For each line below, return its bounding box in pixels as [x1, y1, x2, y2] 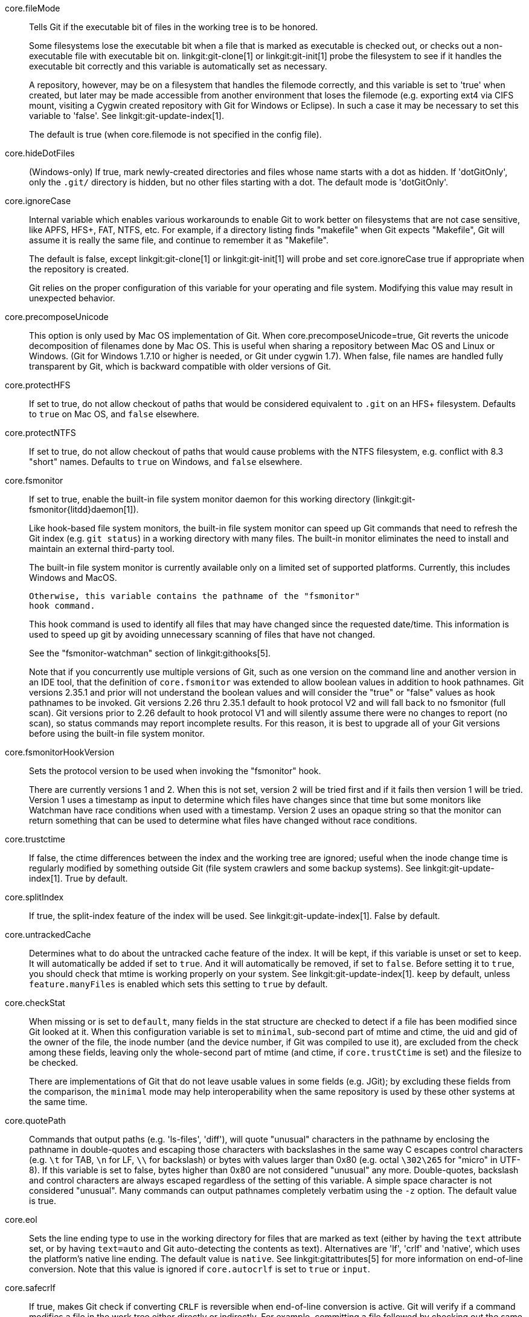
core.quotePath [5, 1115, 66, 1126]
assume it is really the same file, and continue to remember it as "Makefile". [29, 235, 329, 245]
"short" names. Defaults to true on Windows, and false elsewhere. [29, 457, 303, 467]
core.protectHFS [5, 380, 71, 390]
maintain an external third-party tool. [29, 543, 175, 554]
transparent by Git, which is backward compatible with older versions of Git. [29, 361, 331, 371]
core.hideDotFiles [5, 148, 75, 158]
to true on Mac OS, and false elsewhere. [29, 409, 199, 419]
